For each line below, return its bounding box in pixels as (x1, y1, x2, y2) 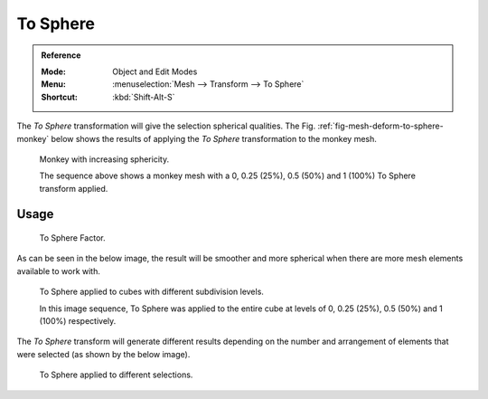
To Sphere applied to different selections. (39, 369, 193, 380)
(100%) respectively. (39, 316, 117, 327)
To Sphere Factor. (39, 233, 106, 243)
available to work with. (16, 265, 101, 276)
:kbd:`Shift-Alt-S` (112, 91, 175, 102)
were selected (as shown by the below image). (16, 348, 191, 359)
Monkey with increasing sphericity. (39, 154, 170, 165)
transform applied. (39, 183, 108, 194)
